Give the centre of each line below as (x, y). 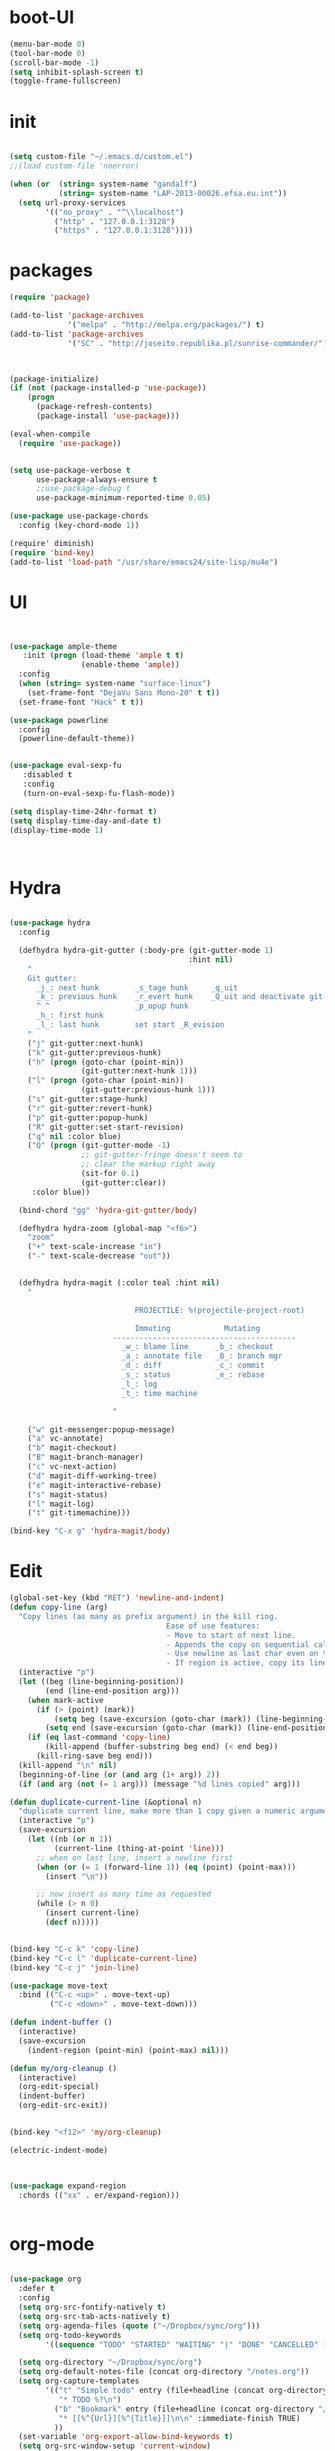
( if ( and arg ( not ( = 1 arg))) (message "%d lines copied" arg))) (159, 1784)
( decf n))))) (72, 1922)
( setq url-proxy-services (72, 202)
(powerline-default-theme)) (77, 739)
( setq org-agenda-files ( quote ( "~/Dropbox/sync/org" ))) (139, 2326)
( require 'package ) (50, 297)
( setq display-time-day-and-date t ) (85, 821)
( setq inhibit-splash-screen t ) (76, 72)
